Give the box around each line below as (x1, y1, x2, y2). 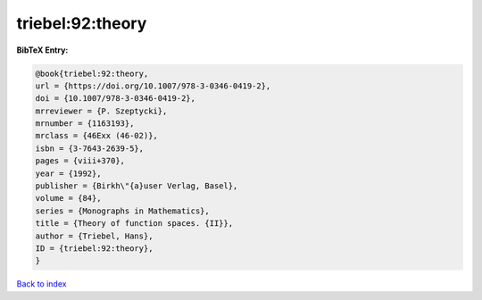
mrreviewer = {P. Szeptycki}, (35, 105, 168, 116)
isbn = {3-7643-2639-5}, (35, 143, 145, 154)
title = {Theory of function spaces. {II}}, (35, 219, 234, 229)
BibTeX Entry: (16, 45, 69, 55)
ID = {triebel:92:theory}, (35, 244, 154, 254)
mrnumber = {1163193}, (35, 119, 135, 129)
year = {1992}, (35, 168, 102, 179)
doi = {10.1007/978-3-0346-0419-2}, (35, 94, 196, 104)
